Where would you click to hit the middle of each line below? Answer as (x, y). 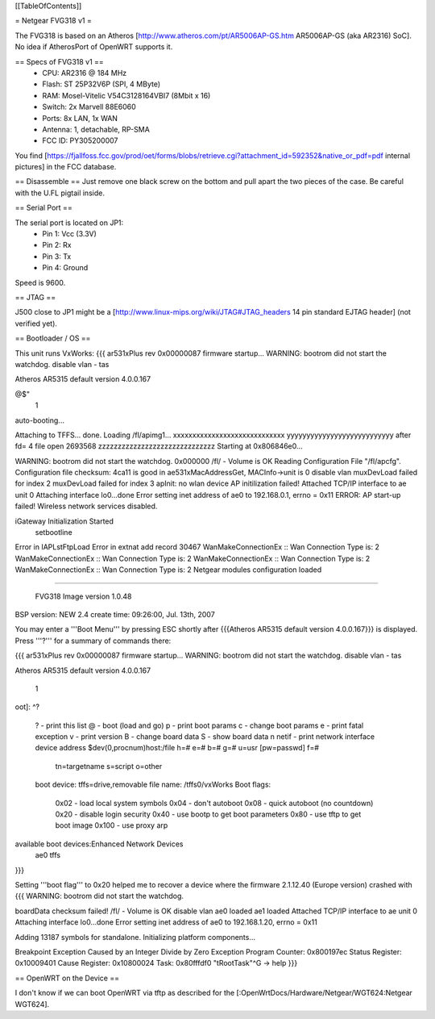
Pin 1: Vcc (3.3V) (69, 234)
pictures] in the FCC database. (66, 167)
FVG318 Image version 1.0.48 (83, 596)
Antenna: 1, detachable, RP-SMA (96, 129)
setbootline (54, 532)
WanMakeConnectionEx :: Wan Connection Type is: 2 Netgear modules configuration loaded (168, 570)
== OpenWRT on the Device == (67, 978)
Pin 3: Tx (57, 256)
